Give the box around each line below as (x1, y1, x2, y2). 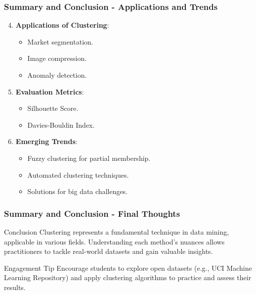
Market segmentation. (27, 36, 93, 47)
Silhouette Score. (27, 103, 79, 113)
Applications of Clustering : (15, 20, 109, 30)
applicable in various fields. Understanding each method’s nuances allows (4, 236, 225, 246)
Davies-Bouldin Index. (27, 119, 95, 130)
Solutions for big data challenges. (27, 186, 128, 196)
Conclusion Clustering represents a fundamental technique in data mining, (4, 226, 229, 237)
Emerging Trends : (15, 136, 78, 147)
